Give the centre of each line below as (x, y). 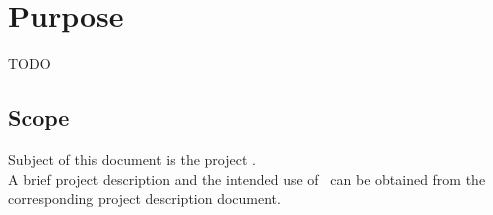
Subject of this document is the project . (132, 158)
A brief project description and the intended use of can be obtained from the (247, 178)
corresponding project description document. (144, 198)
